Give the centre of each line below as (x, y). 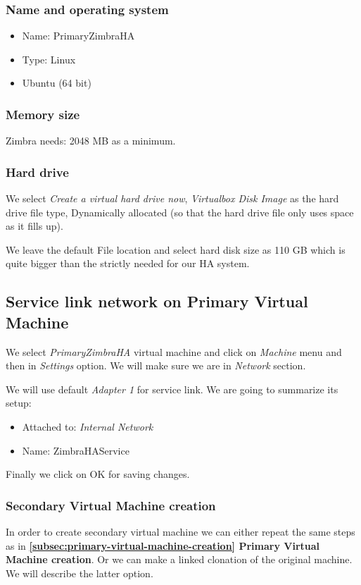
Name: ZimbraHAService (76, 450)
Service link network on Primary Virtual (157, 301)
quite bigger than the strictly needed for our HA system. (128, 263)
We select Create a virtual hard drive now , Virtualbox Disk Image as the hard (172, 198)
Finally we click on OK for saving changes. (98, 474)
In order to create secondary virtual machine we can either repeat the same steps (180, 531)
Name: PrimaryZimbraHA (78, 36)
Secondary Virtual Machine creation (111, 505)
